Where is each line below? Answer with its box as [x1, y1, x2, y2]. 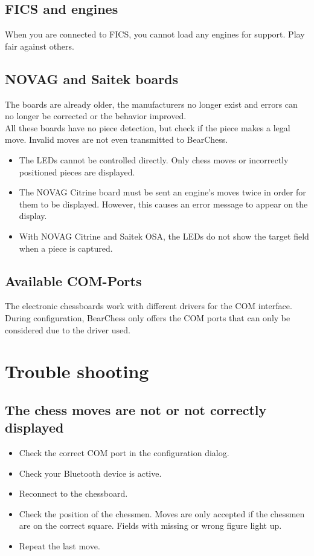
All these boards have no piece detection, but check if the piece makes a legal [5, 121, 290, 134]
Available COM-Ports [5, 271, 142, 290]
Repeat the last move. [19, 540, 100, 552]
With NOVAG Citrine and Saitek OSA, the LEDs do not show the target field [19, 229, 309, 242]
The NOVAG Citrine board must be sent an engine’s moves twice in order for [19, 186, 306, 198]
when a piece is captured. [19, 241, 113, 254]
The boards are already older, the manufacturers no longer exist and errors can [5, 97, 298, 110]
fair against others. [5, 39, 74, 52]
